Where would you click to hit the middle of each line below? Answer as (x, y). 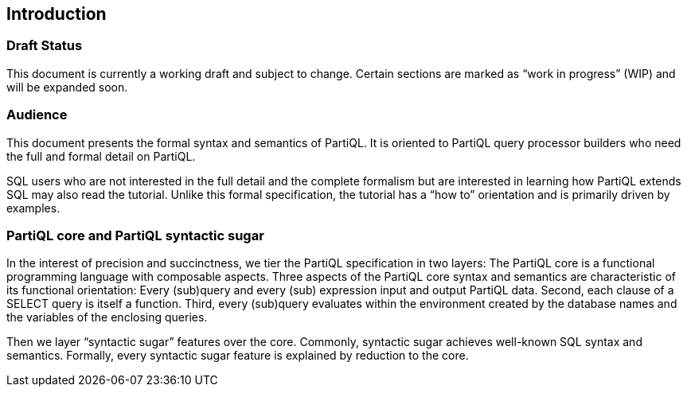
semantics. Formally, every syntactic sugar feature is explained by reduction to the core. (238, 356)
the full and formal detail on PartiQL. (101, 156)
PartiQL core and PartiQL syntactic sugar (135, 235)
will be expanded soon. (67, 87)
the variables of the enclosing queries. (107, 317)
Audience (37, 115)
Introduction (57, 14)
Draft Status (45, 46)
